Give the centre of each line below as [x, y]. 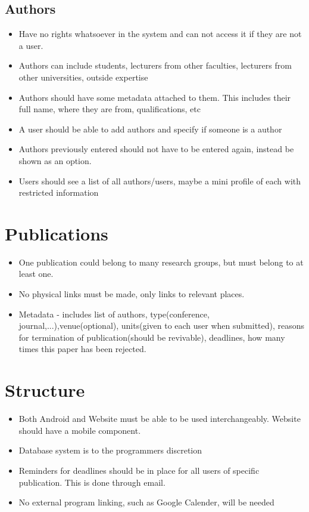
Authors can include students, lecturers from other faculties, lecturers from [155, 65]
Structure [45, 390]
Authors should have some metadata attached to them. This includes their [155, 97]
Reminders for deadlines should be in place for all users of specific [139, 470]
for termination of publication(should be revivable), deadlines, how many [152, 337]
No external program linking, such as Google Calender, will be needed [146, 502]
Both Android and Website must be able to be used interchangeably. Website [160, 419]
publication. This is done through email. [92, 482]
